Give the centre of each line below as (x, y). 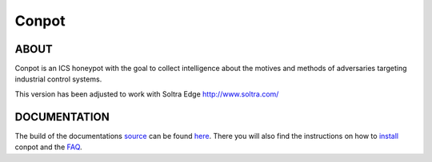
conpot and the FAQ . (49, 147)
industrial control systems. (58, 79)
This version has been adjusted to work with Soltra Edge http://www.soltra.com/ (147, 94)
